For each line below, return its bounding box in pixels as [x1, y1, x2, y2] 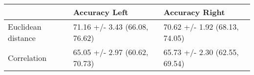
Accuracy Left [73, 6, 128, 18]
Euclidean [8, 21, 42, 32]
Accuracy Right [163, 6, 225, 18]
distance [8, 32, 36, 43]
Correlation [8, 52, 47, 63]
